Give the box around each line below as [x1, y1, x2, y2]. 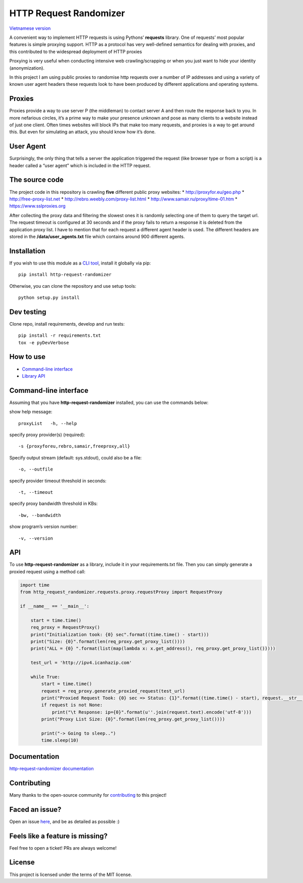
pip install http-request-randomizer [18, 272, 112, 278]
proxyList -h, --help [18, 421, 77, 426]
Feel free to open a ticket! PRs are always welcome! [9, 845, 117, 851]
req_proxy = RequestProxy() [30, 625, 100, 631]
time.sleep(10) [41, 738, 79, 743]
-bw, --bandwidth [18, 512, 61, 518]
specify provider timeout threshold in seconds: [9, 478, 107, 484]
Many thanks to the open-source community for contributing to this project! [9, 792, 167, 798]
